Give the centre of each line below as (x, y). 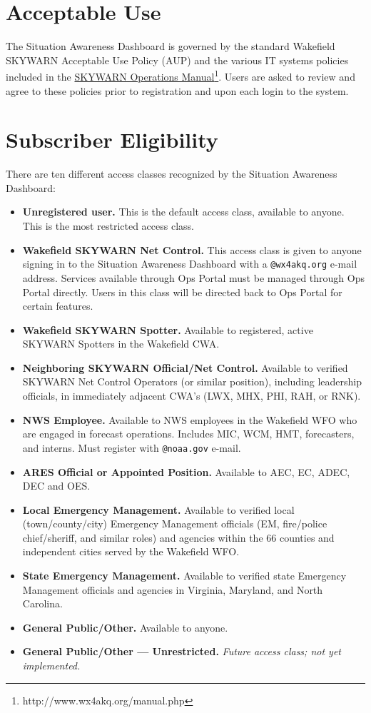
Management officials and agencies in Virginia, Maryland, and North (173, 589)
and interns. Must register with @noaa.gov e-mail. (132, 447)
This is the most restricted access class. (108, 226)
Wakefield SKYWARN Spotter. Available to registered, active (168, 329)
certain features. (58, 306)
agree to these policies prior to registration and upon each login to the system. (177, 90)
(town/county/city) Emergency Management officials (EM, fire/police (175, 524)
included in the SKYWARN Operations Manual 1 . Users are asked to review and (181, 75)
